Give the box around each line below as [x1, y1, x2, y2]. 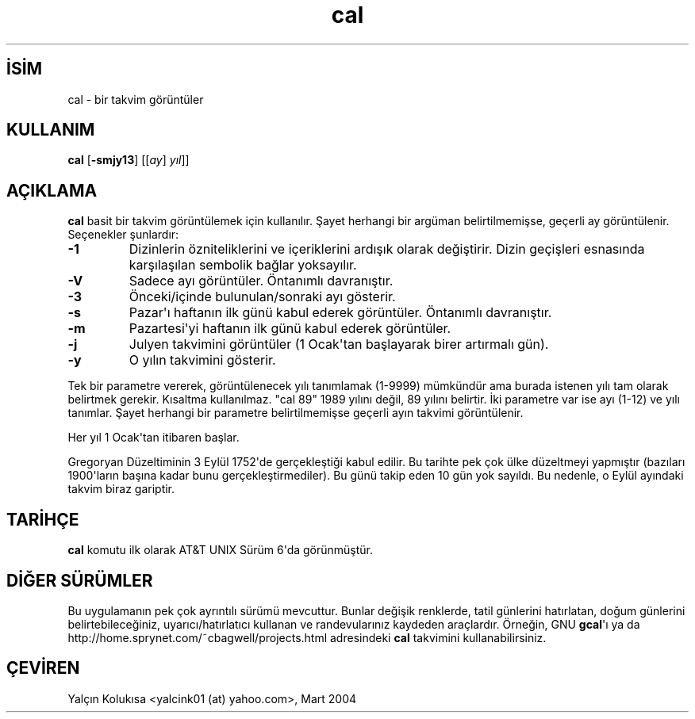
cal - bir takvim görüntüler [67, 92, 204, 106]
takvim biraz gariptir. [67, 482, 175, 496]
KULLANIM [6, 120, 95, 140]
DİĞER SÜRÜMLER [6, 570, 153, 591]
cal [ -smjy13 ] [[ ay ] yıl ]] [67, 153, 190, 167]
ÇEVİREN [6, 658, 80, 679]
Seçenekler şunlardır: [67, 228, 179, 242]
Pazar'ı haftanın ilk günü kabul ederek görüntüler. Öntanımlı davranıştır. [129, 304, 552, 321]
